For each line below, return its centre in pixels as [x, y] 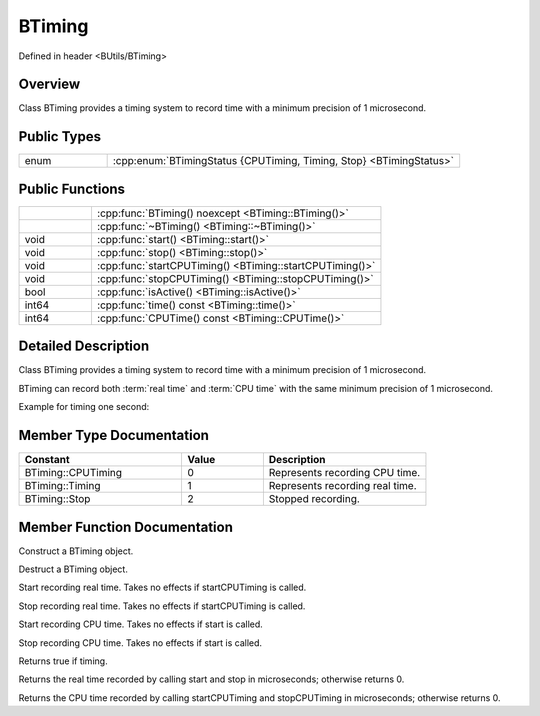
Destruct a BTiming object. [73, 569]
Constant [47, 460]
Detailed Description [84, 346]
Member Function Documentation [126, 526]
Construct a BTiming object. [76, 551]
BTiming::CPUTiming [73, 473]
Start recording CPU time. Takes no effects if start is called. [141, 624]
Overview [49, 84]
